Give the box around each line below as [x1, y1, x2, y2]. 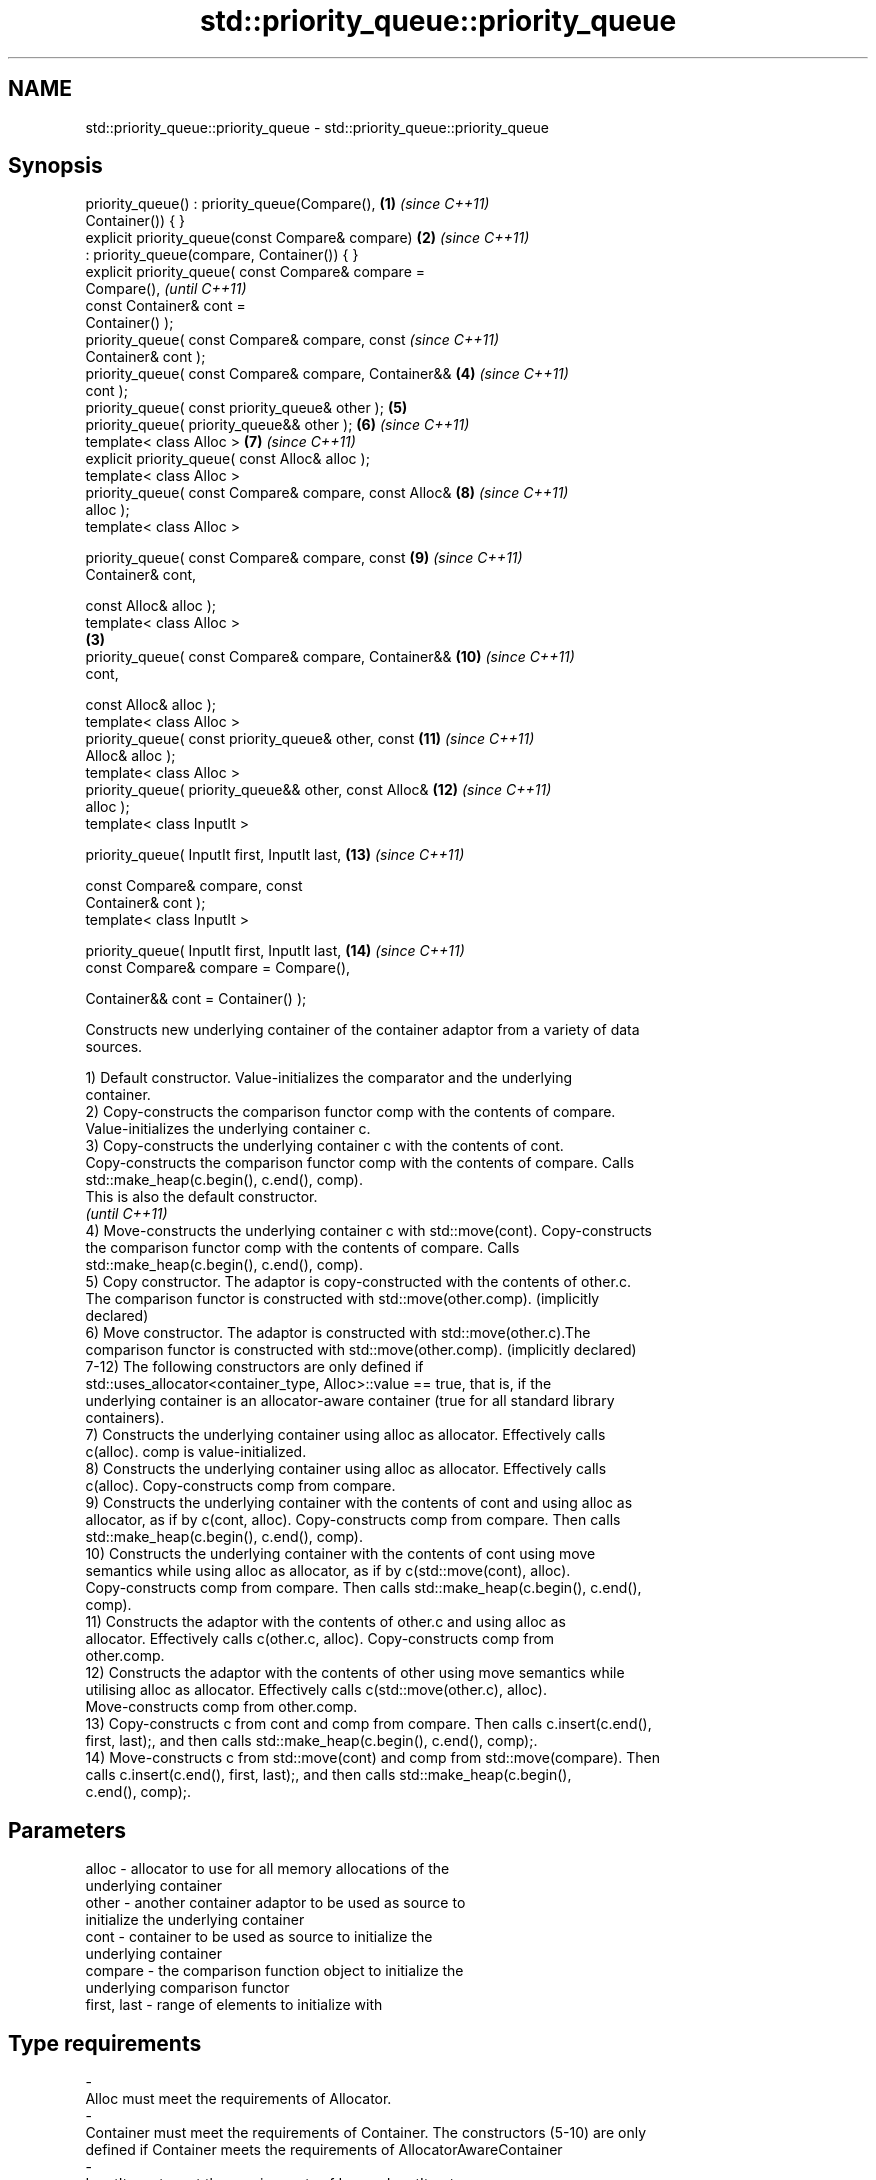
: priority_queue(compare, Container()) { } [85, 246, 359, 264]
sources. [85, 1038, 143, 1056]
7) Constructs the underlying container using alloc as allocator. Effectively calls [85, 1426, 606, 1444]
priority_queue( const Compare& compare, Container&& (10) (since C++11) [85, 648, 575, 666]
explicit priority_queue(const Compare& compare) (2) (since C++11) [85, 229, 530, 247]
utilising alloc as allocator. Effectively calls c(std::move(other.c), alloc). [85, 1681, 547, 1699]
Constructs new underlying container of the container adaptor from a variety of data [85, 1021, 640, 1039]
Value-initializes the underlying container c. [85, 1120, 371, 1138]
